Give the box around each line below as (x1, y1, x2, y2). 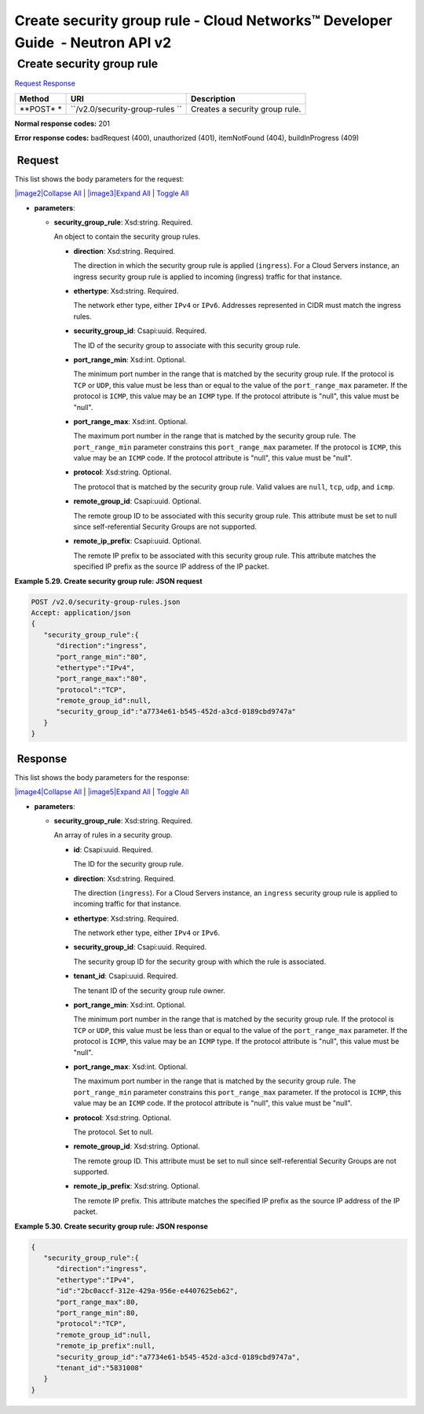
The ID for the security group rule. (73, 859, 184, 869)
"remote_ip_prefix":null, (56, 1342, 156, 1350)
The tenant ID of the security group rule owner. (73, 986, 225, 995)
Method (19, 93, 49, 104)
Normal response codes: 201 (14, 119, 110, 128)
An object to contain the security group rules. (53, 232, 201, 241)
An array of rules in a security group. (53, 830, 173, 840)
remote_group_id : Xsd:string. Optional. (73, 1141, 200, 1151)
